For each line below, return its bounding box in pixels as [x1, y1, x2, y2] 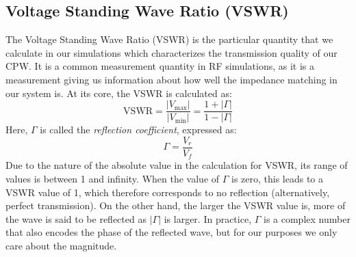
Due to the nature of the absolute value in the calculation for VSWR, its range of [5, 158, 348, 172]
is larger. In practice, [164, 211, 252, 226]
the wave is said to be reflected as [5, 211, 147, 226]
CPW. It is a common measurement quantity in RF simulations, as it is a [5, 59, 314, 73]
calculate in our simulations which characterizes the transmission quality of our [5, 45, 338, 59]
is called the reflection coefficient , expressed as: [40, 122, 237, 137]
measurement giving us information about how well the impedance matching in [5, 72, 338, 86]
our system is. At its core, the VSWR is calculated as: [5, 85, 232, 100]
